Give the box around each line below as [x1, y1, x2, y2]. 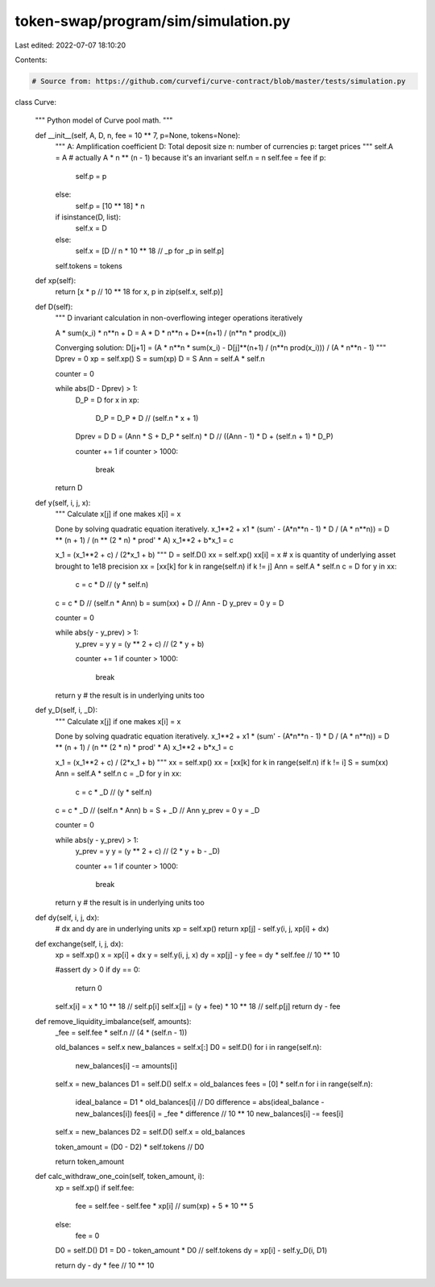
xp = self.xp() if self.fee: [55, 1182, 135, 1193]
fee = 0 [75, 1231, 100, 1240]
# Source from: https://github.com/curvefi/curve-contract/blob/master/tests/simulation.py [31, 77, 406, 85]
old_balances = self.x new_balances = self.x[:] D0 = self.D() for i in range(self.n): [55, 1043, 322, 1052]
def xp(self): [35, 275, 77, 285]
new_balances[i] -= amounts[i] [75, 1060, 177, 1070]
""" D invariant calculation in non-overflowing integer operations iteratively [55, 313, 303, 323]
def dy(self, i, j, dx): [35, 912, 100, 923]
